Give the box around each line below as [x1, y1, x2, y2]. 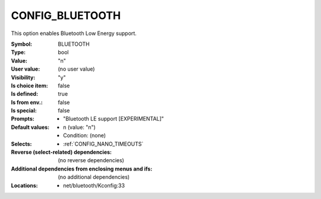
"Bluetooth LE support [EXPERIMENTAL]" [63, 115, 164, 122]
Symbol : [11, 40, 33, 48]
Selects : [11, 140, 32, 147]
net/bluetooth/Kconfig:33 [63, 182, 125, 189]
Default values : [11, 124, 50, 131]
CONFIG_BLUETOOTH [11, 9, 121, 22]
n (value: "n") [63, 124, 96, 131]
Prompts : [11, 115, 35, 122]
